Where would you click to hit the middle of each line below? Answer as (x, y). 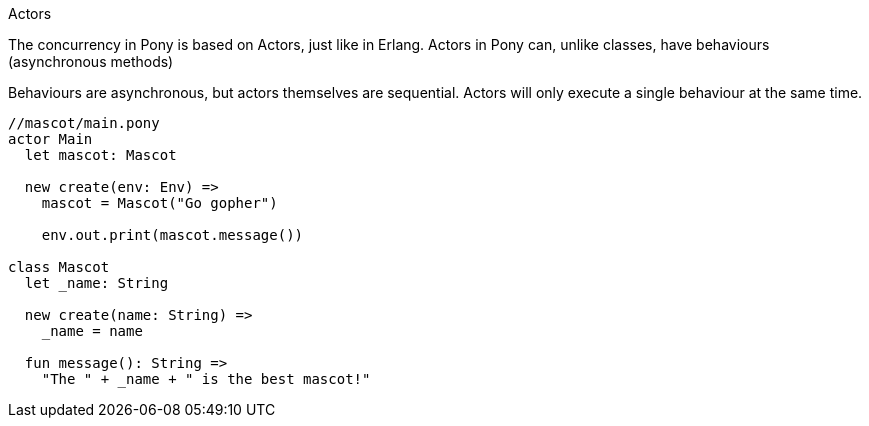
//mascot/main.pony (84, 123)
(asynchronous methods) (91, 61)
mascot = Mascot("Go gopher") (159, 203)
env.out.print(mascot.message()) (172, 235)
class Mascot (59, 267)
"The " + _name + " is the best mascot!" (206, 379)
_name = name (92, 331)
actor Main (50, 139)
